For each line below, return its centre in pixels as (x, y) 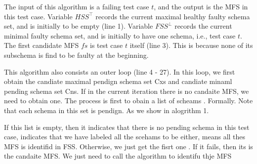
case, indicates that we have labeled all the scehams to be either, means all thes (125, 137)
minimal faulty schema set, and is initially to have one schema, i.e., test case (120, 35)
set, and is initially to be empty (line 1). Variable (79, 26)
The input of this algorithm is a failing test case (77, 6)
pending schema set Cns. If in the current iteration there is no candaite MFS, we (127, 91)
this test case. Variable (38, 16)
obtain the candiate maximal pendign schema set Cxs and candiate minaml (118, 81)
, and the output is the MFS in (201, 6)
